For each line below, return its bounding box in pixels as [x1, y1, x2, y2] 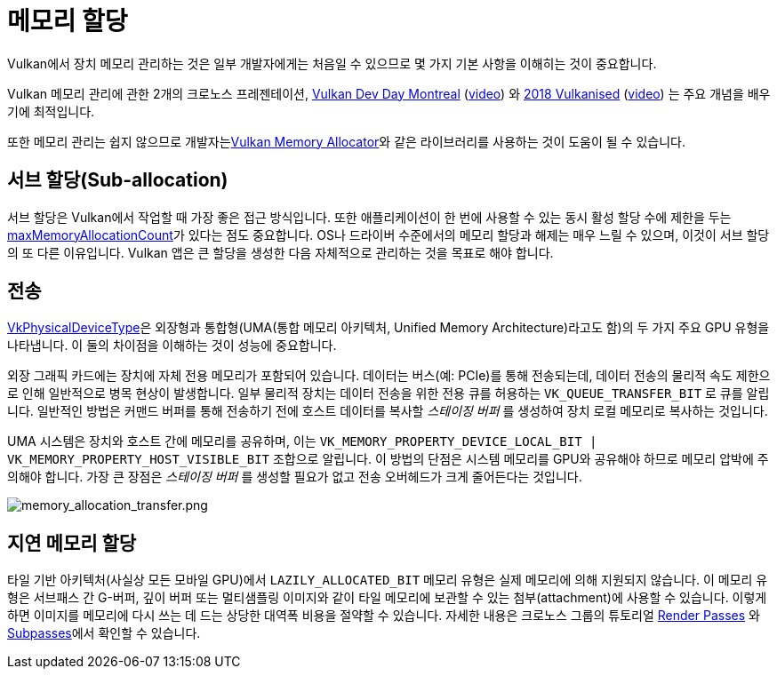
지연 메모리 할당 [7, 531, 137, 554]
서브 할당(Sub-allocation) [7, 169, 228, 192]
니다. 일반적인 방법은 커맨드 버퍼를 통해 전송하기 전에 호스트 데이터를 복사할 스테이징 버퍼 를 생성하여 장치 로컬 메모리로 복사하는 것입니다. [7, 403, 768, 419]
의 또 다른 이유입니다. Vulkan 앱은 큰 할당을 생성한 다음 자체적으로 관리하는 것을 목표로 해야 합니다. [7, 244, 554, 260]
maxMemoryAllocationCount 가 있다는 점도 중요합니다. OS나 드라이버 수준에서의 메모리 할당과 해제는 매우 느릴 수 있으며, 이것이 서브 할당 [7, 227, 770, 243]
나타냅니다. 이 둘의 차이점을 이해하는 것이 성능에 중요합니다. [7, 338, 337, 354]
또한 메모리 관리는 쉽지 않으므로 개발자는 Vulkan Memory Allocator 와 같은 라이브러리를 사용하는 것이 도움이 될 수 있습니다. [7, 133, 685, 149]
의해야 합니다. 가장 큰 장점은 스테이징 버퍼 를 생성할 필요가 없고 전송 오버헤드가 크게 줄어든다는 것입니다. [7, 469, 582, 485]
